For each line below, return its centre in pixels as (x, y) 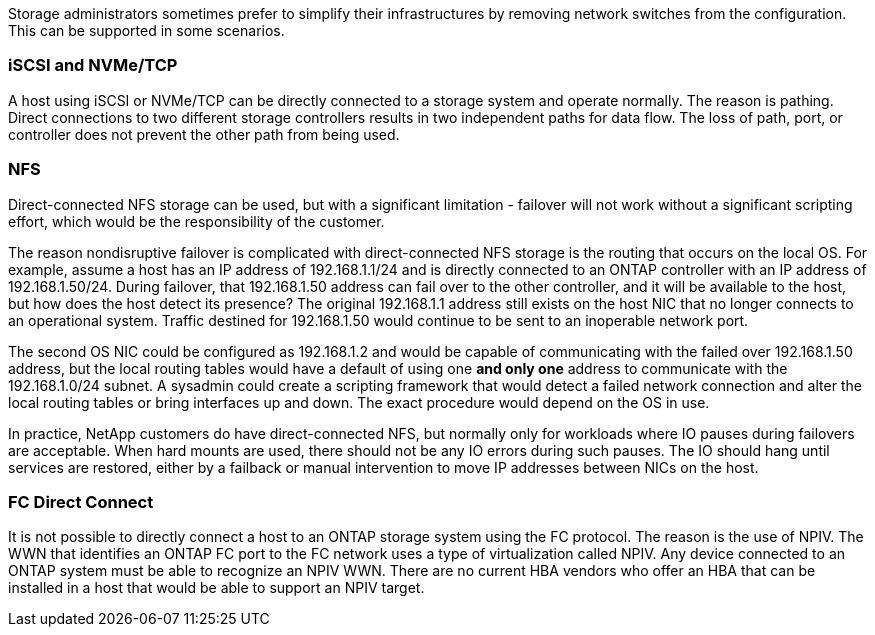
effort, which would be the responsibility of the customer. (196, 221)
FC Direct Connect (81, 501)
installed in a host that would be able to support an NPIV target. (216, 588)
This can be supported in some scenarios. (146, 30)
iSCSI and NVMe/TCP (93, 65)
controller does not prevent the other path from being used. (204, 134)
